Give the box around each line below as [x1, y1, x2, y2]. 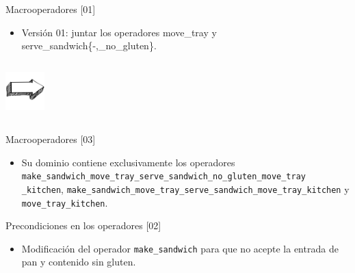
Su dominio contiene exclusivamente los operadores [21, 155, 235, 169]
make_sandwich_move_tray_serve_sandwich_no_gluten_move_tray [21, 172, 306, 182]
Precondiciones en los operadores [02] [5, 218, 161, 233]
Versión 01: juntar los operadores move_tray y [21, 25, 217, 39]
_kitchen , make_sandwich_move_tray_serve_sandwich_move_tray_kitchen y [21, 181, 350, 196]
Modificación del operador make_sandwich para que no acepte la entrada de [21, 241, 339, 255]
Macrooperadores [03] [5, 132, 96, 146]
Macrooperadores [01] [5, 2, 96, 16]
